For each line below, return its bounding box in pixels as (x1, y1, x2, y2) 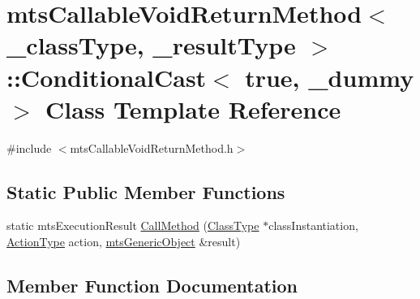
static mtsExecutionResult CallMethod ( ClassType (6, 217, 259, 234)
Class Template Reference (45, 92, 341, 125)
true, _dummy (245, 60, 414, 93)
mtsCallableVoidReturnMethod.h (70, 139, 234, 156)
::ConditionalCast (6, 60, 207, 93)
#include (6, 139, 52, 156)
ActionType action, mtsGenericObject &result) (6, 233, 241, 250)
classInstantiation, (268, 217, 358, 234)
